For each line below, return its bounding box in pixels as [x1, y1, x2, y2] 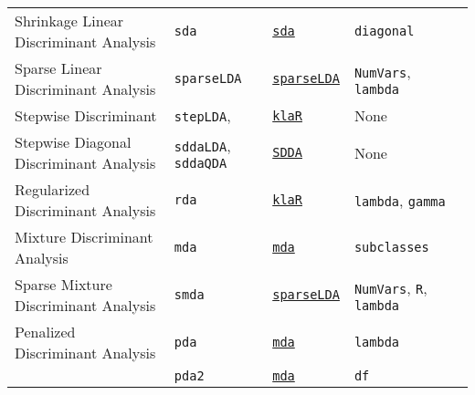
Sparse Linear [15, 57, 102, 78]
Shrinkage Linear [15, 10, 124, 31]
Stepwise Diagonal [15, 131, 132, 152]
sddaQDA [174, 155, 227, 171]
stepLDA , [174, 105, 231, 126]
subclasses [354, 240, 429, 255]
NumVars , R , [354, 276, 427, 298]
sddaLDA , [174, 134, 231, 156]
